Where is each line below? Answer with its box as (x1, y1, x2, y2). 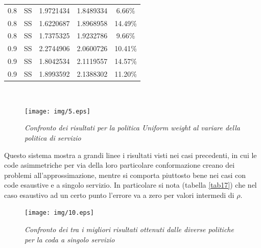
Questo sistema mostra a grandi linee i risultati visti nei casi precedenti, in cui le (4, 149, 257, 160)
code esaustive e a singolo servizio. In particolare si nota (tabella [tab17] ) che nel (4, 179, 257, 190)
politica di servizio (25, 132, 81, 143)
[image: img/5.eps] (25, 107, 90, 115)
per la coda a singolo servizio (25, 234, 115, 244)
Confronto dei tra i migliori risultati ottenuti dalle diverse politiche (25, 224, 234, 235)
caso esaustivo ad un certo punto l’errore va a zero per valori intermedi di (4, 189, 234, 200)
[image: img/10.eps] (25, 209, 94, 217)
